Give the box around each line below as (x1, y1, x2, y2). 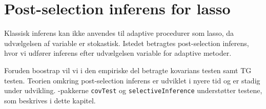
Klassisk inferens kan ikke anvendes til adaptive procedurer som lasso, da (4, 28, 234, 38)
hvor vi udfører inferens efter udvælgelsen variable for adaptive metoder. (4, 48, 232, 58)
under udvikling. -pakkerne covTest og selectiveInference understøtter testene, (4, 85, 262, 96)
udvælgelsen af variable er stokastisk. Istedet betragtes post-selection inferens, (4, 37, 249, 48)
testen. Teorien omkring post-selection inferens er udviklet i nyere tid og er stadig (4, 75, 260, 85)
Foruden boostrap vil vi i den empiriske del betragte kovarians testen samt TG (4, 64, 252, 75)
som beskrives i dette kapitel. (4, 95, 96, 105)
